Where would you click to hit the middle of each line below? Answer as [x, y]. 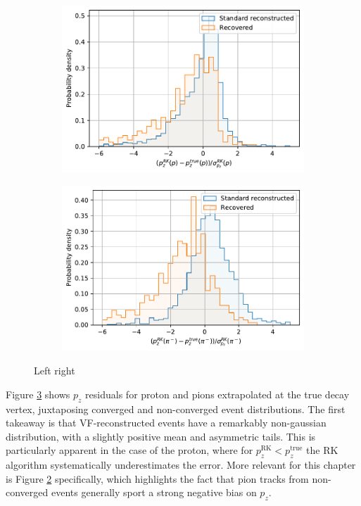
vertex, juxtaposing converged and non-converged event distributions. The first [176, 409]
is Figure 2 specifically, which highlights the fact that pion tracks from [157, 478]
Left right [55, 371]
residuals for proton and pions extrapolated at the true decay [217, 394]
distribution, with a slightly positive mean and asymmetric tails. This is [161, 436]
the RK [322, 450]
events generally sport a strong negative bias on [154, 492]
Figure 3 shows [38, 394]
